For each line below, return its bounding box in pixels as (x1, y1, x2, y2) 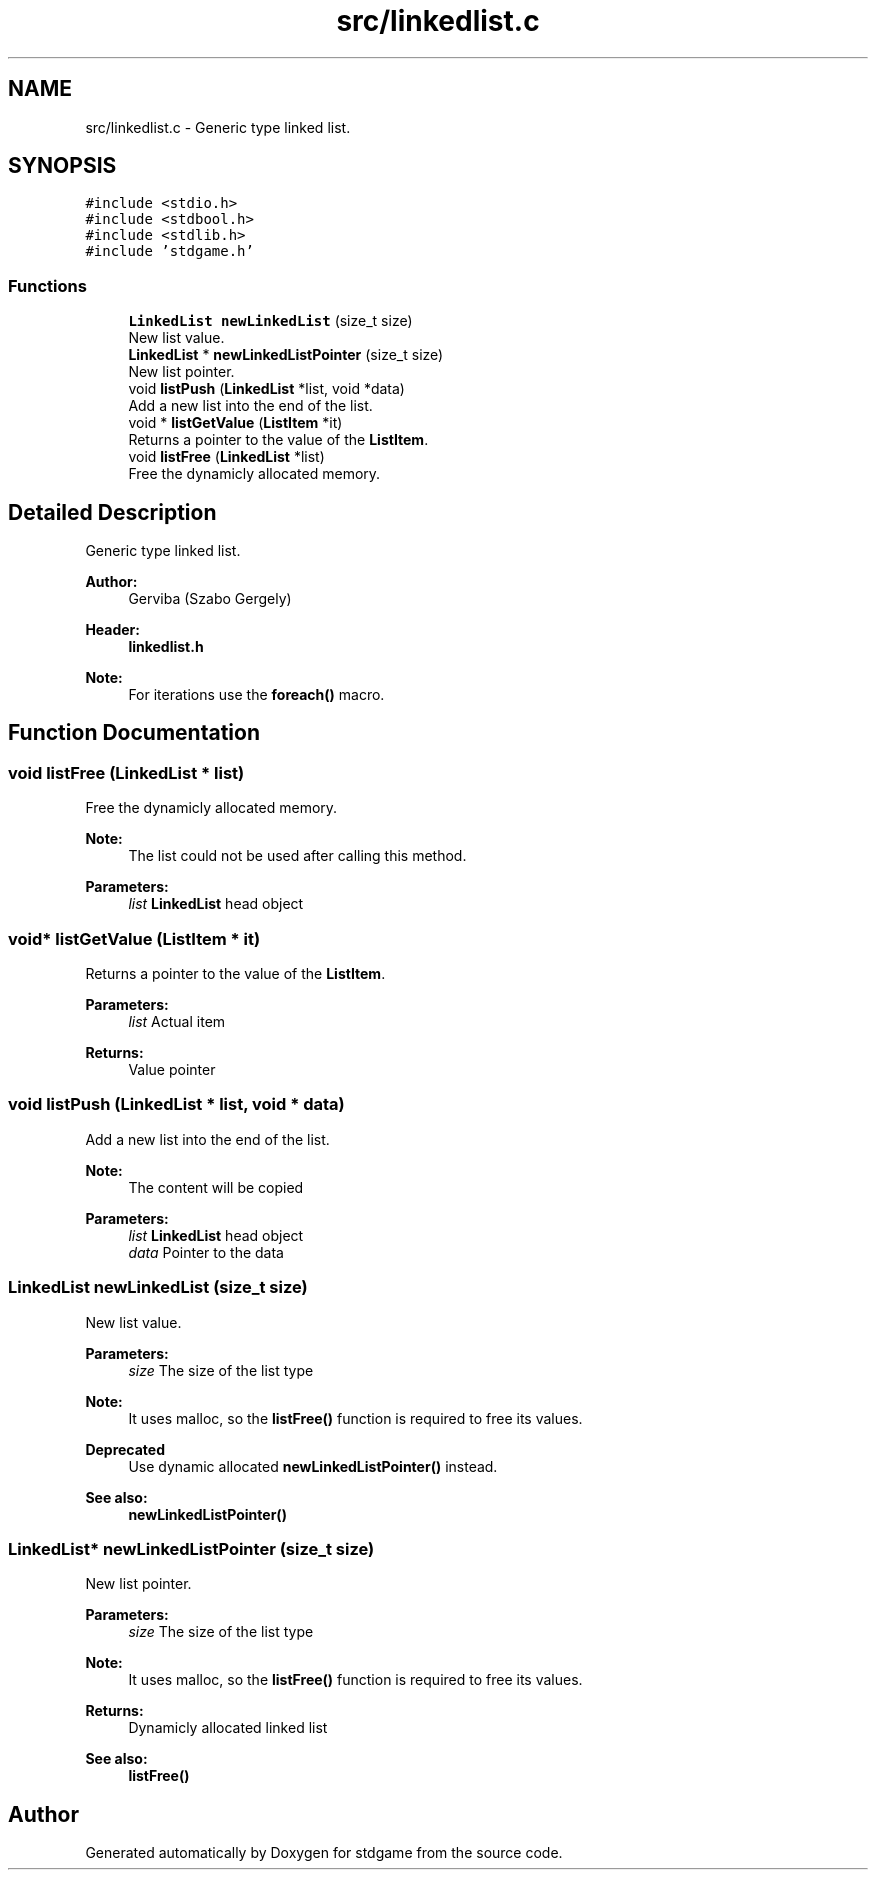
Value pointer (128, 1061, 216, 1078)
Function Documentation (8, 720, 260, 746)
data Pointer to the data (128, 1243, 284, 1261)
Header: (85, 621, 140, 639)
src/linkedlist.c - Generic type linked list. (85, 118, 351, 136)
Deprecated (85, 1440, 166, 1458)
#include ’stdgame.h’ (85, 243, 254, 260)
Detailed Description (8, 499, 217, 525)
